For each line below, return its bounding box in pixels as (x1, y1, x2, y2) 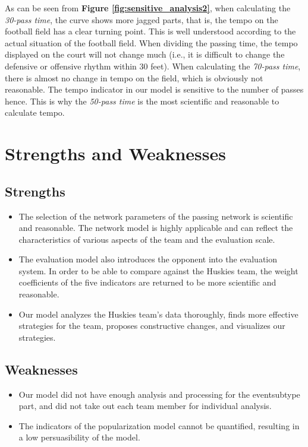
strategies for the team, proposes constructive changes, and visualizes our (18, 319, 285, 332)
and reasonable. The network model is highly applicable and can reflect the (18, 221, 293, 234)
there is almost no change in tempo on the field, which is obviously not (5, 71, 263, 84)
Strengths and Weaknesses (5, 141, 226, 166)
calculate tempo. (5, 106, 65, 119)
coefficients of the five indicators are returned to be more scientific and (18, 276, 276, 289)
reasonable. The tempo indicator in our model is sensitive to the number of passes (5, 83, 304, 96)
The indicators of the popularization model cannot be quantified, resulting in (18, 419, 300, 432)
